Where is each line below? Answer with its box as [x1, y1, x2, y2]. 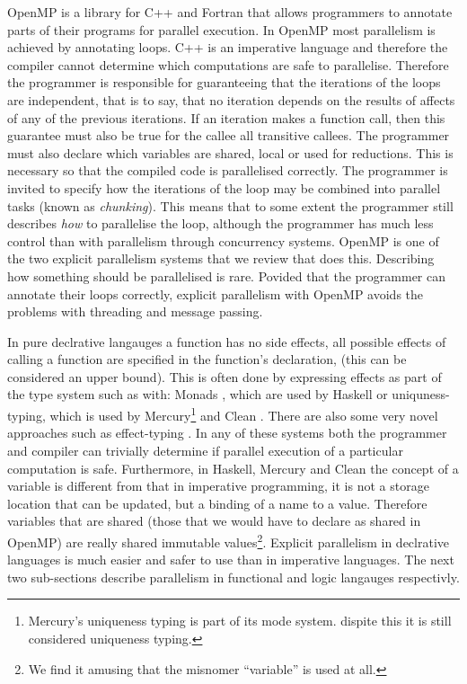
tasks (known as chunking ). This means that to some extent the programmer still [7, 196, 454, 215]
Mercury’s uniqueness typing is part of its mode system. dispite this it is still [28, 611, 452, 630]
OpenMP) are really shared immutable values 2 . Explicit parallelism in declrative [7, 529, 450, 551]
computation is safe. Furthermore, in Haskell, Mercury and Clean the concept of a [7, 458, 459, 477]
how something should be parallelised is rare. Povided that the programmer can [7, 266, 446, 285]
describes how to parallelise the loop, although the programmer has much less [7, 214, 434, 233]
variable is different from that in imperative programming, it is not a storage [7, 476, 429, 495]
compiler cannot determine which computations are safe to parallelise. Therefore [7, 55, 449, 74]
